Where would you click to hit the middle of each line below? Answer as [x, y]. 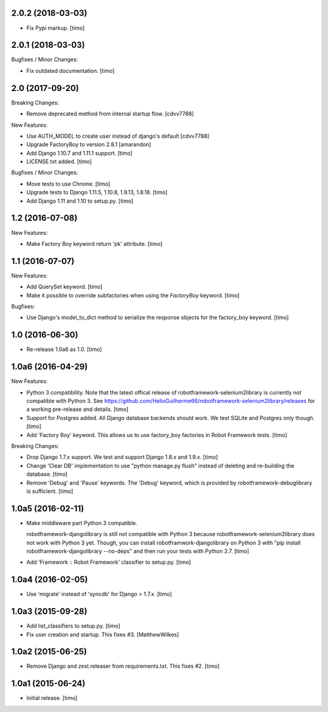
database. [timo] [47, 474]
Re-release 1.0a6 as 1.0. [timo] [64, 350]
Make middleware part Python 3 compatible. [82, 523]
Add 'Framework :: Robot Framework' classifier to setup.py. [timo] [109, 562]
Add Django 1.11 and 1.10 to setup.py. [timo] [80, 201]
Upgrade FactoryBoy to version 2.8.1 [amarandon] [89, 144]
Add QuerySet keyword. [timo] [64, 287]
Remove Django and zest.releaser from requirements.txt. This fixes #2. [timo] [123, 666]
